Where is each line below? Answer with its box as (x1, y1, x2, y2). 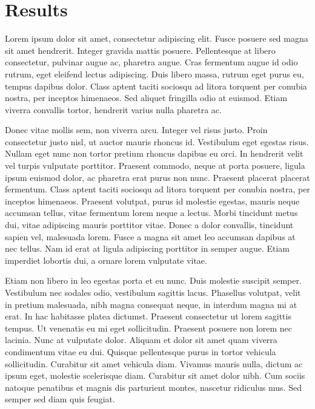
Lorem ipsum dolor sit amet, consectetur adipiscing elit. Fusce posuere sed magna (5, 32, 308, 45)
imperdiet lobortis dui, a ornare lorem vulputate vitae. (5, 254, 207, 266)
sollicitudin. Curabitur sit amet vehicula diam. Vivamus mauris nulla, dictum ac (5, 357, 303, 370)
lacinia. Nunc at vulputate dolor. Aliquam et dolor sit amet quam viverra (5, 333, 277, 346)
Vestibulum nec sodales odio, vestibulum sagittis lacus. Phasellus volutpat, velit (5, 286, 301, 298)
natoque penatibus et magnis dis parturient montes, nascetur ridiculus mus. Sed (5, 381, 302, 393)
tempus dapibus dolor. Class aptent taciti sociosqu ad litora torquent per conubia (5, 79, 307, 92)
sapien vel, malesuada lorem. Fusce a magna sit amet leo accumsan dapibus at (5, 230, 296, 243)
